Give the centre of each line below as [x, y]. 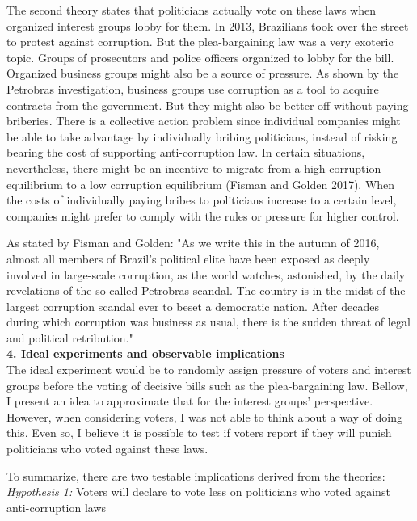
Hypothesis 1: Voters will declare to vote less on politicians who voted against [198, 492]
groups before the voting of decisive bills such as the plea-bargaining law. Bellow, [207, 385]
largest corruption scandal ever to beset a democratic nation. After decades [193, 306]
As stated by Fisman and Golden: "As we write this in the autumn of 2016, [193, 243]
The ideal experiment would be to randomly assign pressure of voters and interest [209, 370]
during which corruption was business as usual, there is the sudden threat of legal [208, 322]
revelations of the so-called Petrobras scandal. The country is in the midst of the [206, 290]
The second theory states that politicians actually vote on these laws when [192, 10]
